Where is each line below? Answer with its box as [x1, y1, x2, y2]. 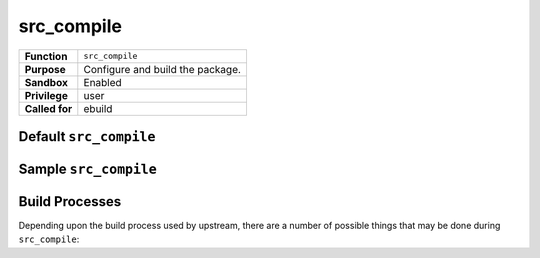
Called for [24, 101, 73, 115]
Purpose [24, 62, 67, 76]
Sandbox [24, 75, 69, 89]
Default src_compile [18, 128, 156, 145]
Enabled [83, 75, 122, 89]
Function [24, 49, 68, 63]
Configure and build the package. [83, 62, 242, 76]
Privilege [24, 88, 69, 102]
